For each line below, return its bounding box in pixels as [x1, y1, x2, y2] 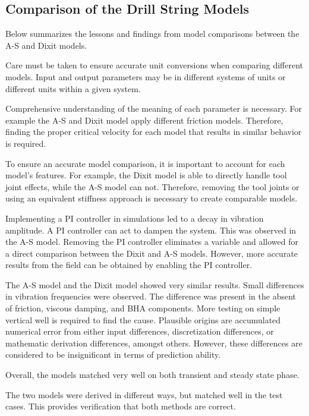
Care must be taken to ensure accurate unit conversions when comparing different [5, 59, 304, 71]
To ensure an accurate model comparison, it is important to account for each [5, 157, 285, 169]
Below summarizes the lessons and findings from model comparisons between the [5, 27, 299, 40]
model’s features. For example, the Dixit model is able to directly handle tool [5, 169, 287, 181]
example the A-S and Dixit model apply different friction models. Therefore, [5, 114, 283, 126]
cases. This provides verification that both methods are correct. [5, 400, 236, 412]
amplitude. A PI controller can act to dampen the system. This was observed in [5, 223, 297, 236]
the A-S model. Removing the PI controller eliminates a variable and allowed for [5, 235, 298, 248]
